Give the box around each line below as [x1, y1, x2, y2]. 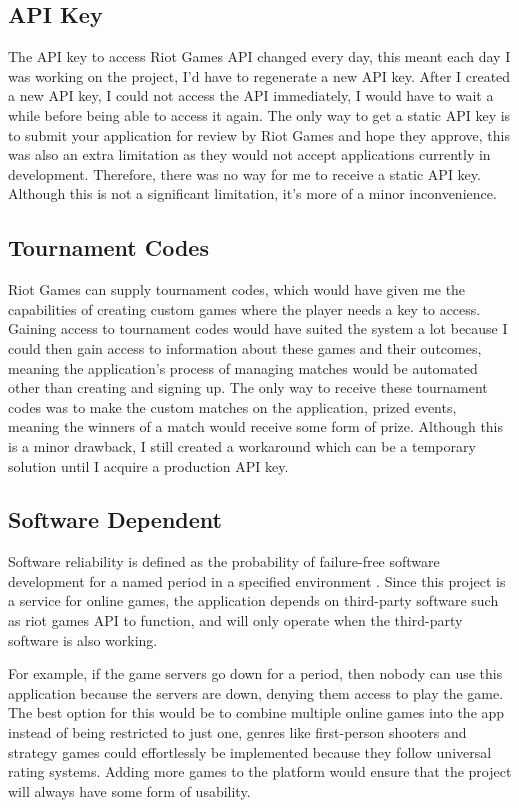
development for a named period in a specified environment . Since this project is [8, 570, 506, 591]
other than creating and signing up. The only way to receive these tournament [8, 377, 488, 398]
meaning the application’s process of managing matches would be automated [8, 357, 478, 378]
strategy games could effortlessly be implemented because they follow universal [8, 741, 492, 762]
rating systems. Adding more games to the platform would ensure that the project [8, 761, 512, 782]
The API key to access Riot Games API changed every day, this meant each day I [8, 46, 511, 67]
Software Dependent [8, 504, 222, 535]
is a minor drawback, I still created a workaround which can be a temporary [8, 435, 476, 456]
